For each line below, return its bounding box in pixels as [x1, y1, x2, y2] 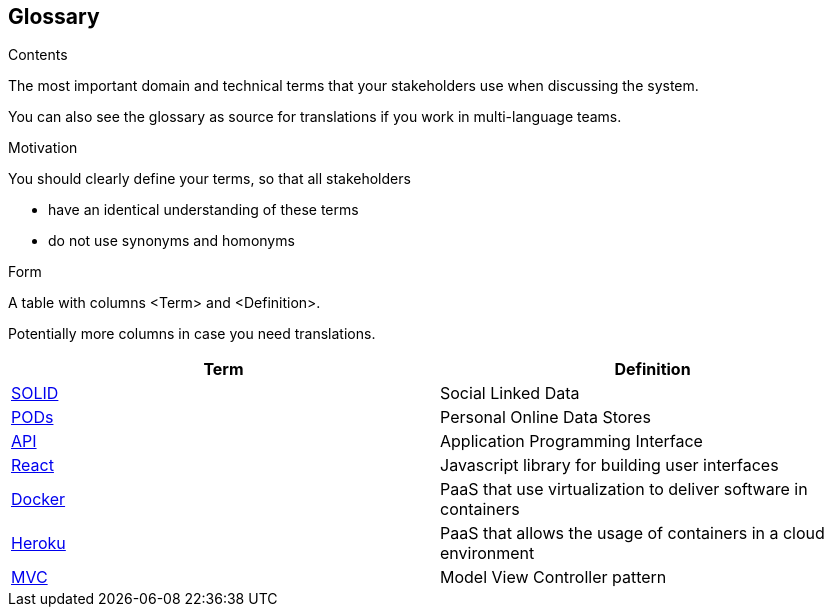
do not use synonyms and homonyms [48, 232, 295, 250]
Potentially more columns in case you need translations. [8, 325, 376, 343]
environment [440, 543, 535, 564]
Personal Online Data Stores [440, 407, 651, 428]
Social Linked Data [440, 383, 580, 404]
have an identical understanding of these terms [48, 201, 359, 219]
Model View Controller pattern [440, 567, 667, 588]
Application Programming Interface [440, 431, 703, 452]
